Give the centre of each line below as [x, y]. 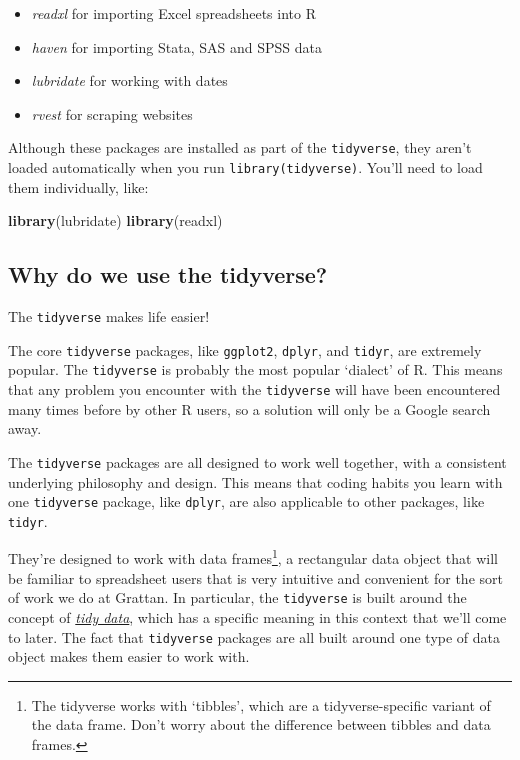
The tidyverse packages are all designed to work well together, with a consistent [257, 461]
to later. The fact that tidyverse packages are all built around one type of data [254, 636]
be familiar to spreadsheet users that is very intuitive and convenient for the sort [255, 577]
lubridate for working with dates [129, 80]
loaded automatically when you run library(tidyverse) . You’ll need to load [245, 167]
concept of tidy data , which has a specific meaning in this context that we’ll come [257, 616]
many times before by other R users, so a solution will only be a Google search [249, 408]
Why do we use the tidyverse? [168, 274]
